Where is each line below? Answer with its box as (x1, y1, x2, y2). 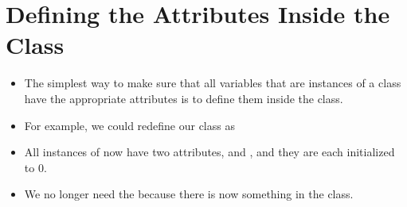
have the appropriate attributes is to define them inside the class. (24, 90, 343, 106)
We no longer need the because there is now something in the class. (24, 186, 354, 202)
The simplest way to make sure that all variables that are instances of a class (24, 75, 401, 91)
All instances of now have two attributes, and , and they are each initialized (24, 144, 395, 160)
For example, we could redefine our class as (24, 117, 235, 133)
